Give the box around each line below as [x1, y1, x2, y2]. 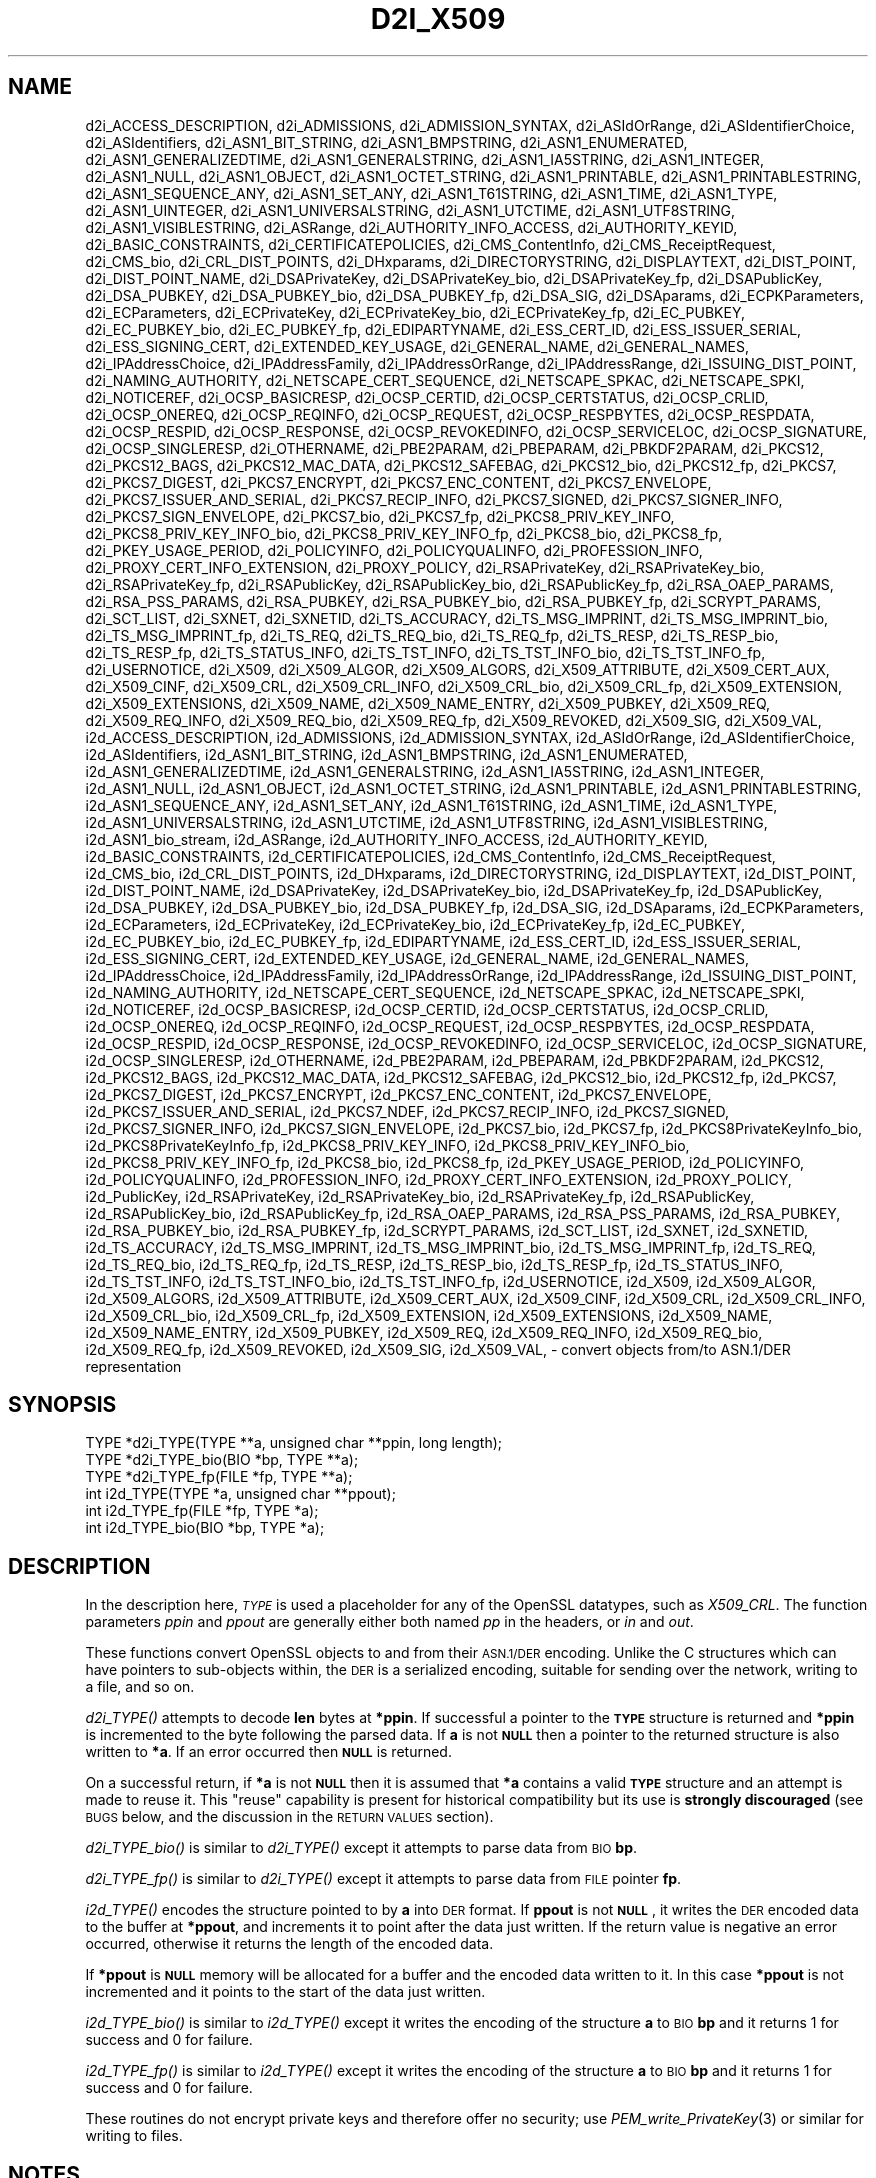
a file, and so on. [85, 1678, 195, 1696]
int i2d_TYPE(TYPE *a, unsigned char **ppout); [85, 1485, 396, 1503]
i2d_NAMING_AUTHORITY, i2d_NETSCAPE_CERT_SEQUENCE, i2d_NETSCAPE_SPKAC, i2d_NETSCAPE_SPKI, [85, 983, 805, 1001]
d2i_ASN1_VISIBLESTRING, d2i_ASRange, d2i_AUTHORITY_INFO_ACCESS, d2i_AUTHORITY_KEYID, [85, 218, 738, 236]
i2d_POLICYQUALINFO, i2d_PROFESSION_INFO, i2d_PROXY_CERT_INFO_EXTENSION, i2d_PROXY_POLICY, [85, 1170, 792, 1188]
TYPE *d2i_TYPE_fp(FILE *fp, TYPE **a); [85, 1468, 353, 1486]
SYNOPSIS [8, 1392, 117, 1418]
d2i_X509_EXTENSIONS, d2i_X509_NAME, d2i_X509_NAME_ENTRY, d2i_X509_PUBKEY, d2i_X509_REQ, [85, 694, 771, 712]
